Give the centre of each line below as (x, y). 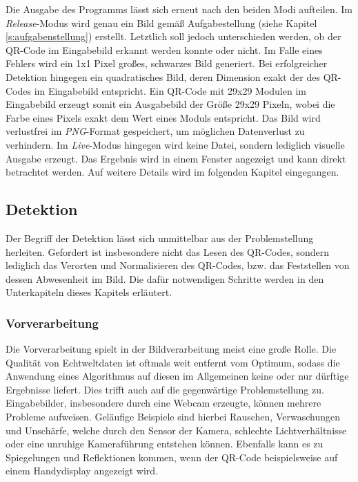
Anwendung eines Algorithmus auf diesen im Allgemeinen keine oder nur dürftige (177, 376)
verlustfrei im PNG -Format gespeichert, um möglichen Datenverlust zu (155, 131)
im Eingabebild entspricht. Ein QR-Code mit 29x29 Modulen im (170, 90)
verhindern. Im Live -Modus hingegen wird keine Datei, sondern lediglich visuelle (175, 144)
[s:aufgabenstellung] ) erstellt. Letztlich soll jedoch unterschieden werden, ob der (173, 36)
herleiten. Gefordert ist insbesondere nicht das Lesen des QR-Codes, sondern (168, 251)
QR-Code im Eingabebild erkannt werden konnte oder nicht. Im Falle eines (164, 49)
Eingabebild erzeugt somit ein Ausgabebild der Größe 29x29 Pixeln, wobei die (170, 104)
